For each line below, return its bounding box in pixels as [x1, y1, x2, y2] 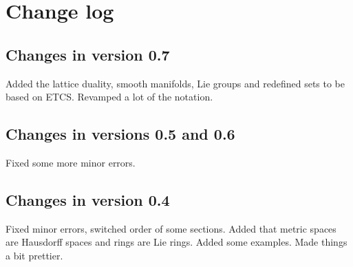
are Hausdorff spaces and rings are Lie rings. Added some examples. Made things [6, 235, 347, 249]
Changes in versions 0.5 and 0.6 [6, 123, 235, 145]
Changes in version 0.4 [6, 189, 170, 210]
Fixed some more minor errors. [6, 155, 136, 169]
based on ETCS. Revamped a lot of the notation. [6, 89, 213, 104]
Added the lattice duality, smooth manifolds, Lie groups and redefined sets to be [6, 76, 345, 90]
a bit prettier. [6, 248, 63, 262]
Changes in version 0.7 [6, 43, 170, 65]
